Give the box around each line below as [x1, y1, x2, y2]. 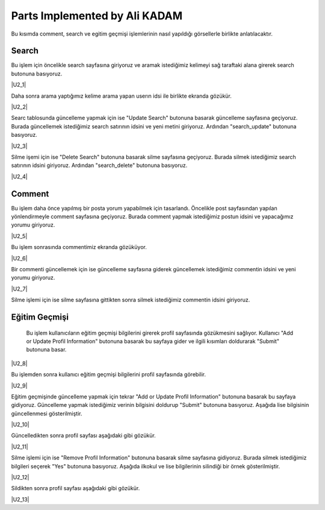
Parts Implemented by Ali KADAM [11, 9, 183, 22]
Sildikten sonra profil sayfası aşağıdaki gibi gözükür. [11, 485, 140, 492]
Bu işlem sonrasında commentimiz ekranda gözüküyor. [11, 244, 147, 251]
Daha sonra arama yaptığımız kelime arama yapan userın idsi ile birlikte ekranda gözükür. [11, 92, 232, 99]
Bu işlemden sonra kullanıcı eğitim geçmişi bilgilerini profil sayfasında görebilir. [11, 371, 206, 378]
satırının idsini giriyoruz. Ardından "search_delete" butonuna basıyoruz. [11, 162, 188, 169]
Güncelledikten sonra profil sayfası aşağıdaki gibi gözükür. [11, 432, 156, 439]
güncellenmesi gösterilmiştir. [11, 410, 82, 417]
